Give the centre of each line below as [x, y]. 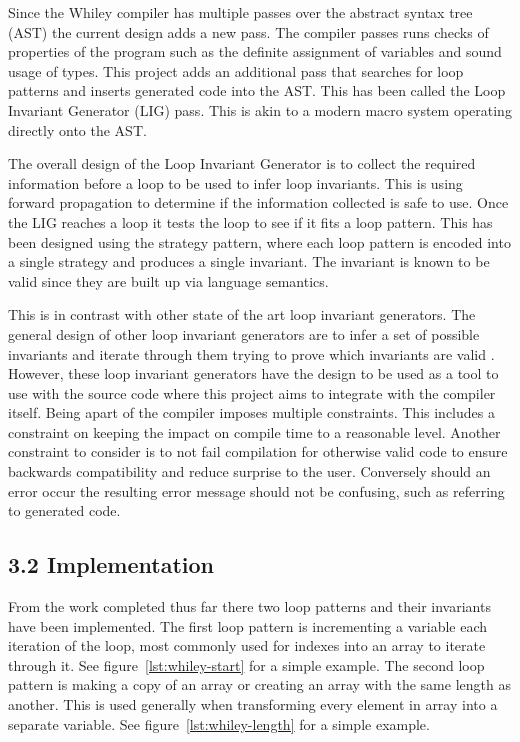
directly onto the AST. [77, 129]
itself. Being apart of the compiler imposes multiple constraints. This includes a [251, 412]
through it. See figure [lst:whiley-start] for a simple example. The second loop [246, 664]
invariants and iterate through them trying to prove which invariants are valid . [251, 353]
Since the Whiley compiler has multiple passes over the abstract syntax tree [240, 12]
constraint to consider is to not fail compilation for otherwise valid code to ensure [258, 451]
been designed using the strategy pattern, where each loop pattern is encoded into [259, 241]
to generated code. [64, 510]
